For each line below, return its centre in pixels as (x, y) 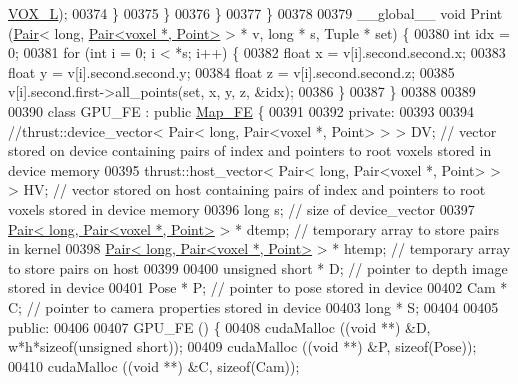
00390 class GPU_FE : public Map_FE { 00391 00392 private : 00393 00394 (241, 110)
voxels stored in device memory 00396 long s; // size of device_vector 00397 (241, 208)
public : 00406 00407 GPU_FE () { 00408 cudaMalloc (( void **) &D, (219, 326)
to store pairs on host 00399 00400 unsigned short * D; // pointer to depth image (258, 267)
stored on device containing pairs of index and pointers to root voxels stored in (250, 150)
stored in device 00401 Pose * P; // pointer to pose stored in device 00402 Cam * (258, 287)
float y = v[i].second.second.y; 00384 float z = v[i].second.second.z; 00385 (231, 71)
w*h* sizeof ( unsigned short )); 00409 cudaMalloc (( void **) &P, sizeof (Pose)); (242, 346)
